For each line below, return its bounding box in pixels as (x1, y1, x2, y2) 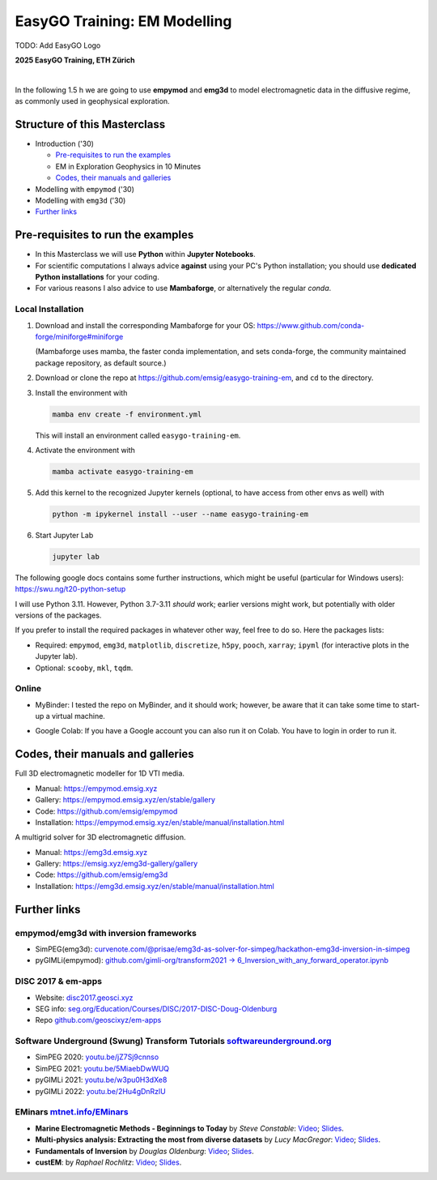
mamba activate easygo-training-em (52, 467, 193, 476)
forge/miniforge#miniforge (35, 331, 124, 341)
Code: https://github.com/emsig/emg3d (35, 870, 168, 879)
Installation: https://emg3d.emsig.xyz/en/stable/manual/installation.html (35, 881, 274, 891)
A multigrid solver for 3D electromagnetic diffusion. (15, 832, 186, 842)
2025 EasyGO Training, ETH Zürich (15, 55, 135, 65)
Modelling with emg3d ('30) (35, 195, 126, 205)
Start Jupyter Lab (35, 530, 94, 540)
